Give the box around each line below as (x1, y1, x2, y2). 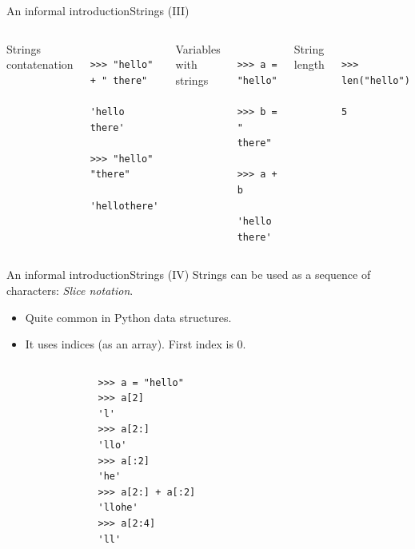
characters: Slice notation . (6, 281, 134, 298)
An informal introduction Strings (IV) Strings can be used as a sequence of (6, 266, 371, 283)
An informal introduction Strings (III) (6, 2, 190, 18)
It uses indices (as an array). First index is (25, 336, 233, 352)
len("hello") (341, 74, 410, 86)
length (293, 56, 325, 73)
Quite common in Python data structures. (25, 308, 232, 325)
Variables (175, 40, 221, 57)
